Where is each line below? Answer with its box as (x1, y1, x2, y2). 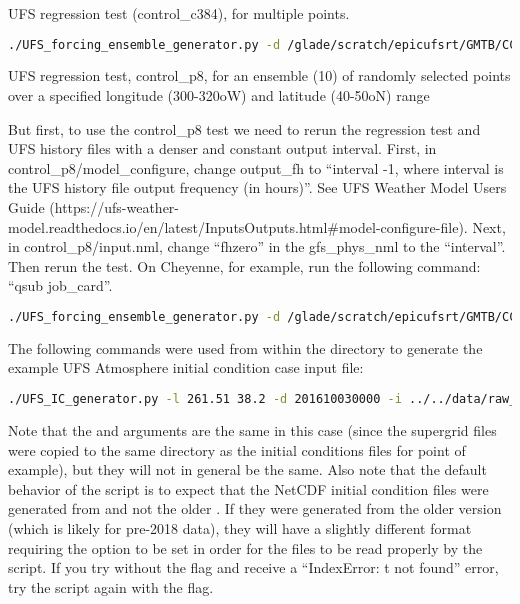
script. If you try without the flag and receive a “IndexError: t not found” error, (8, 557, 499, 578)
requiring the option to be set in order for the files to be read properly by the (8, 537, 483, 558)
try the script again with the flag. (8, 576, 214, 597)
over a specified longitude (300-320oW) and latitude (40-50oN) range (8, 85, 430, 106)
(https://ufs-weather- (49, 197, 180, 218)
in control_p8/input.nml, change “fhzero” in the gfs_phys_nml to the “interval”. (8, 236, 506, 257)
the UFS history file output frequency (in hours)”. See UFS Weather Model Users (8, 177, 507, 198)
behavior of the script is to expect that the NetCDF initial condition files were (8, 478, 489, 499)
